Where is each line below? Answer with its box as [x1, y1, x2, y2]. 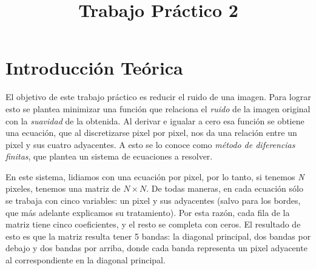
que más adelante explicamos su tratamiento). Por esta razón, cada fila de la [5, 206, 290, 218]
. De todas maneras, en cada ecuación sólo [146, 182, 303, 195]
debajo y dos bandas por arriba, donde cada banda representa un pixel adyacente [5, 241, 308, 254]
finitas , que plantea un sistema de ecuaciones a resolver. [5, 150, 213, 163]
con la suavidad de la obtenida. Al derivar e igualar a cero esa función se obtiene [5, 114, 304, 127]
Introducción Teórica [5, 55, 183, 80]
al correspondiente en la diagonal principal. [5, 254, 166, 266]
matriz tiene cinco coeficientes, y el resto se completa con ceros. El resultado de [5, 218, 301, 231]
